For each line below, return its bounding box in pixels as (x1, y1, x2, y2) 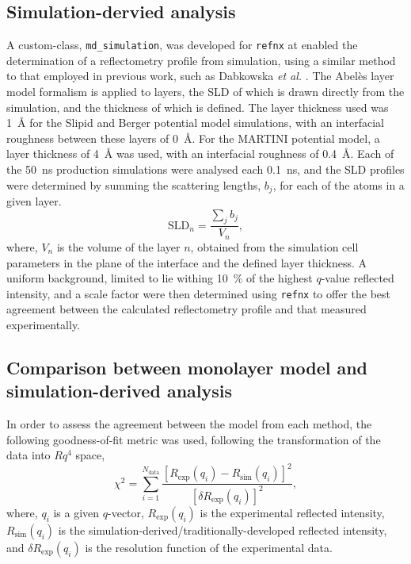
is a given (53, 504, 100, 520)
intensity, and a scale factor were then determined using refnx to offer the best (6, 285, 391, 301)
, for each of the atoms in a (272, 176, 405, 193)
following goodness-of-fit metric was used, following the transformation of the (6, 431, 381, 447)
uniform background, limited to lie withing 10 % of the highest (6, 270, 313, 286)
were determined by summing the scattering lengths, (6, 176, 261, 193)
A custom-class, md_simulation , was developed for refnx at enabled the (6, 36, 358, 53)
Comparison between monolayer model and (6, 355, 368, 379)
